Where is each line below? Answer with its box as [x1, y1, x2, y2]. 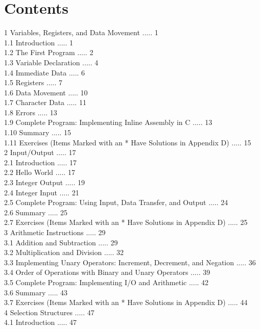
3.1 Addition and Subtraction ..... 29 [4, 237, 118, 247]
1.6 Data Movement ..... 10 [4, 87, 88, 97]
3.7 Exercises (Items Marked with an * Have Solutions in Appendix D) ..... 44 [4, 297, 248, 308]
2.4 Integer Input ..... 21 [4, 187, 79, 197]
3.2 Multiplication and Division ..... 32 [4, 247, 124, 258]
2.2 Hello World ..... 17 [4, 167, 75, 178]
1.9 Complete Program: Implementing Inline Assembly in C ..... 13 [4, 117, 212, 128]
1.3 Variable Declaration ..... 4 [4, 57, 99, 67]
